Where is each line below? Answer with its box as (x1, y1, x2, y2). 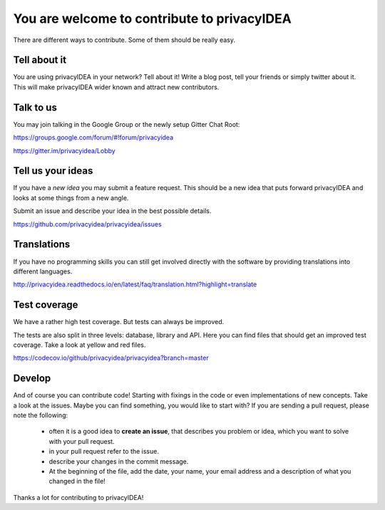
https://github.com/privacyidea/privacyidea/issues (13, 219, 162, 228)
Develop (13, 373, 51, 385)
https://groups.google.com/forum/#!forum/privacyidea (13, 133, 174, 142)
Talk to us (13, 101, 57, 113)
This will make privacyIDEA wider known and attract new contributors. (13, 83, 220, 91)
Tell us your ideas (13, 165, 93, 177)
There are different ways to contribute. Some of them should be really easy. (13, 36, 235, 44)
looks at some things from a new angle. (13, 193, 129, 202)
